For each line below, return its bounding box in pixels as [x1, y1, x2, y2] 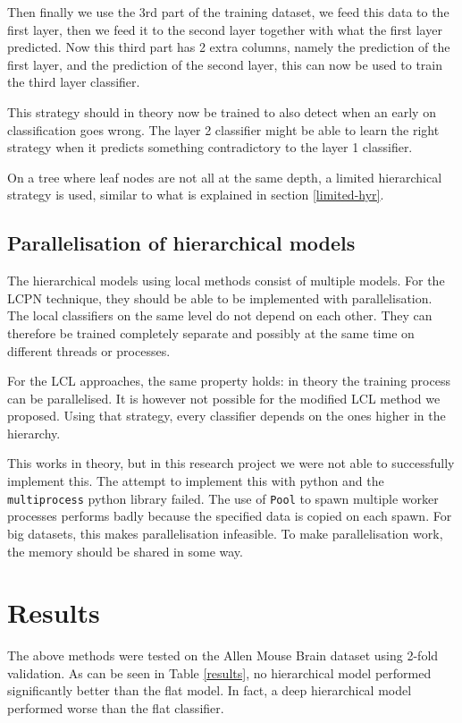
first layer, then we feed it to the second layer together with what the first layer [7, 20, 442, 38]
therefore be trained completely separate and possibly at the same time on [7, 323, 415, 342]
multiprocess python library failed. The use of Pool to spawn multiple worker [7, 489, 439, 507]
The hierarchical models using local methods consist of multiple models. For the [7, 271, 445, 290]
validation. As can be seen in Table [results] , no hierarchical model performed [7, 663, 432, 682]
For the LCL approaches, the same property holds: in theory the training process [7, 371, 450, 390]
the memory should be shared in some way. [7, 541, 243, 560]
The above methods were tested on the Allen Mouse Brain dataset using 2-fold [7, 646, 439, 665]
